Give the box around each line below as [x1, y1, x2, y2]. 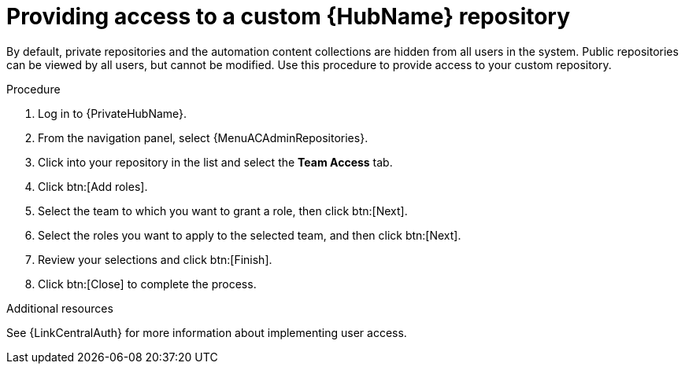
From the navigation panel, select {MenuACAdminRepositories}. [38, 130, 368, 145]
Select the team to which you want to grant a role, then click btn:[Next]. [38, 203, 408, 218]
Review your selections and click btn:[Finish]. [38, 252, 272, 266]
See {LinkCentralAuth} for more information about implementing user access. [6, 325, 407, 339]
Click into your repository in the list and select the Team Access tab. [38, 155, 393, 169]
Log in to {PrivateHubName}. [38, 106, 187, 120]
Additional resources [6, 301, 113, 315]
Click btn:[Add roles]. [38, 179, 148, 193]
